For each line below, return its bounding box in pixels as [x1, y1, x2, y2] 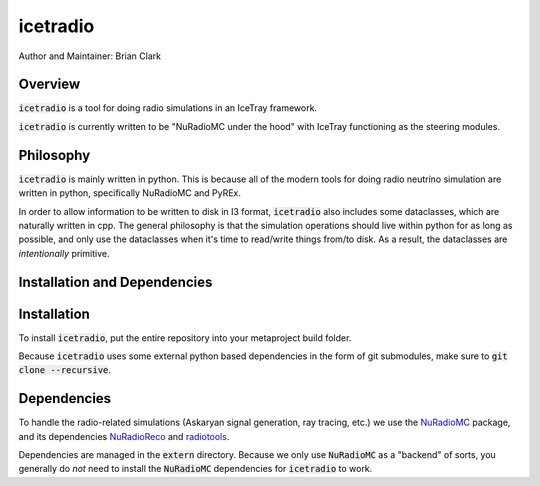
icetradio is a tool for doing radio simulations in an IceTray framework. [18, 102, 318, 114]
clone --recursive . [18, 364, 112, 376]
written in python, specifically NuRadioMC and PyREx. [18, 187, 242, 199]
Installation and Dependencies [18, 273, 213, 290]
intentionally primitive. [18, 247, 110, 259]
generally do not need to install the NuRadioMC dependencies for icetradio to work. [18, 463, 373, 475]
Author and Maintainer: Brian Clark [18, 50, 162, 62]
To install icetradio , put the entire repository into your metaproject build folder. [18, 331, 352, 344]
